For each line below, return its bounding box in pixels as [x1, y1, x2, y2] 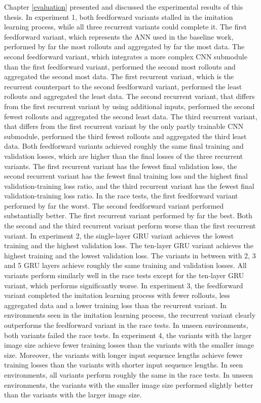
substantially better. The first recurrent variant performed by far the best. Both [4, 210, 252, 221]
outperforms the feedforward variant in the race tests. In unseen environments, [4, 320, 248, 330]
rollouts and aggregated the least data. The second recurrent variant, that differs [4, 91, 255, 102]
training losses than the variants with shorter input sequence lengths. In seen [4, 359, 243, 370]
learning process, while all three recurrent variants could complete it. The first [4, 21, 247, 32]
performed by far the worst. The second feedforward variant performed [4, 200, 224, 211]
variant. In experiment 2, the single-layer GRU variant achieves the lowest [4, 230, 234, 241]
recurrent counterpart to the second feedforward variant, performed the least [4, 81, 242, 91]
